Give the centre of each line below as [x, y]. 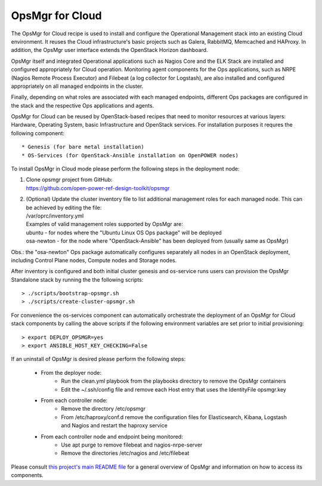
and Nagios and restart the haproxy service [114, 426]
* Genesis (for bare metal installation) [83, 147]
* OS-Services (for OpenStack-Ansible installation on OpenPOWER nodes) [130, 155]
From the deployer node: [71, 372]
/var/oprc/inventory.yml [55, 216]
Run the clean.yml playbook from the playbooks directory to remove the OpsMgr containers [174, 381]
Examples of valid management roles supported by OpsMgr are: [104, 224]
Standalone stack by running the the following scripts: [77, 279]
